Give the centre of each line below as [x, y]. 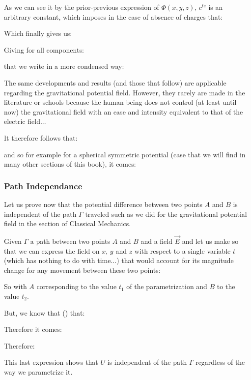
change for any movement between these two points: [82, 270]
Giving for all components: [44, 49]
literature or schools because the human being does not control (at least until [120, 102]
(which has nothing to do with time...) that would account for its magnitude [119, 260]
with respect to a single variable [182, 250]
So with [15, 286]
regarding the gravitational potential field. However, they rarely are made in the [125, 92]
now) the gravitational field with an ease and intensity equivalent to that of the [124, 111]
